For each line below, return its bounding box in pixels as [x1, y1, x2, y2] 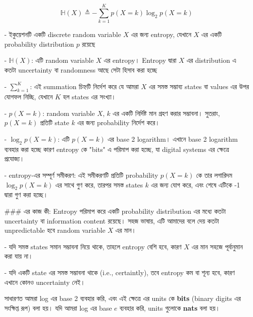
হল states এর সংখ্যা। [63, 92, 116, 102]
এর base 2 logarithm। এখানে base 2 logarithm [107, 134, 238, 144]
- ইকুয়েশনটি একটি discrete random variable [4, 29, 121, 39]
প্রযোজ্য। [4, 153, 25, 164]
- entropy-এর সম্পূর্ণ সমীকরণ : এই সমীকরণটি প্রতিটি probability [4, 170, 158, 180]
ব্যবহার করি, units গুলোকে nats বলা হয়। [119, 302, 220, 313]
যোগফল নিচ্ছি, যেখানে [4, 92, 53, 102]
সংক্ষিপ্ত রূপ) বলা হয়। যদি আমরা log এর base [4, 302, 112, 313]
